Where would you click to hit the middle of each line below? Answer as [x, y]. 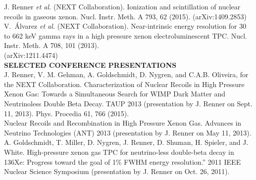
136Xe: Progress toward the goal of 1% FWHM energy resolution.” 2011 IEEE [123, 161]
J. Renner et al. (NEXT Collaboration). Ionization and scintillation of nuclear [122, 6]
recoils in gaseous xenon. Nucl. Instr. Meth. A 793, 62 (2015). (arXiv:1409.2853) [126, 16]
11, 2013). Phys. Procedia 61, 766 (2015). [67, 113]
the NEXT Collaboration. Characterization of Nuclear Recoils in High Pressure [124, 84]
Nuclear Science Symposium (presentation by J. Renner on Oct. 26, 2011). [117, 171]
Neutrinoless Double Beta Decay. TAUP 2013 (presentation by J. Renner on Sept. [128, 103]
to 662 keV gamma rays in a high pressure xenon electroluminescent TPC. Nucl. [126, 35]
